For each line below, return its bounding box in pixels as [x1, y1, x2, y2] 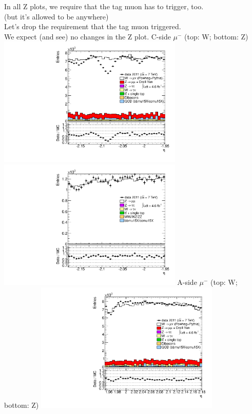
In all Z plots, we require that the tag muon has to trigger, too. [4, 1, 204, 11]
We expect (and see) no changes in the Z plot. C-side [4, 31, 171, 42]
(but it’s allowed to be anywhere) [4, 11, 109, 22]
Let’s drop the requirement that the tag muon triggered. [4, 21, 181, 32]
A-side [177, 277, 197, 287]
